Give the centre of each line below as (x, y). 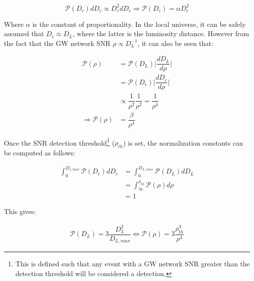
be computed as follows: (40, 153)
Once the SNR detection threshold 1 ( (59, 142)
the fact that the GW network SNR (57, 43)
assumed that (24, 33)
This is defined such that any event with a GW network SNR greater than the (133, 264)
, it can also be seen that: (175, 43)
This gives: (20, 211)
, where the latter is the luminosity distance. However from (161, 33)
